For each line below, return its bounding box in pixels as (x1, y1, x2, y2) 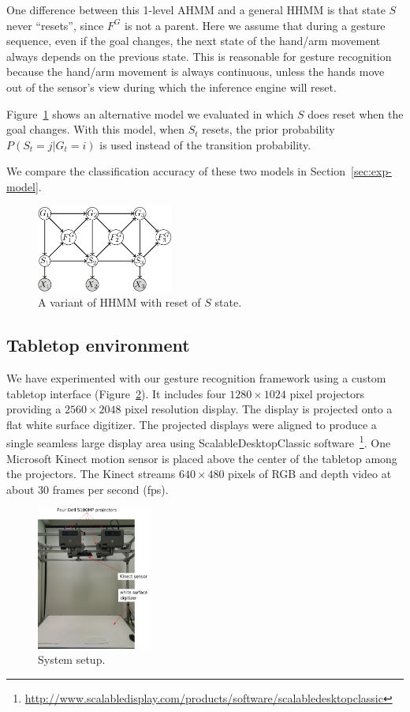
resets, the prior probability (202, 121, 335, 138)
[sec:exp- (351, 163, 392, 179)
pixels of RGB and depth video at (228, 465, 392, 482)
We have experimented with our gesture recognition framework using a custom (6, 369, 386, 386)
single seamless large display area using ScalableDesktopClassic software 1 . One (6, 432, 391, 450)
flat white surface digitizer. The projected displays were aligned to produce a (6, 416, 377, 432)
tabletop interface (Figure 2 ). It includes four (6, 385, 226, 401)
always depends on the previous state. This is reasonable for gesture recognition (6, 47, 392, 64)
